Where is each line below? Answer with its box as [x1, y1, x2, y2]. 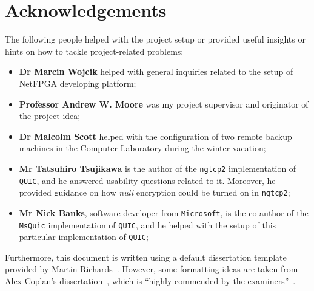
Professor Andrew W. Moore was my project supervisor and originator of [19, 97, 309, 110]
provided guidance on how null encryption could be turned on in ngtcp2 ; [19, 186, 290, 199]
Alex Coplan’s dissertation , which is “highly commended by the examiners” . [5, 275, 296, 287]
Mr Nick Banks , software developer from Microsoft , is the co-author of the [19, 206, 309, 219]
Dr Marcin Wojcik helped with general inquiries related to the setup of [19, 65, 293, 78]
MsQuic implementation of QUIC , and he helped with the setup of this [19, 218, 276, 231]
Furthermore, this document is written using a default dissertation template [5, 250, 287, 263]
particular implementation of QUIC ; [19, 230, 149, 243]
